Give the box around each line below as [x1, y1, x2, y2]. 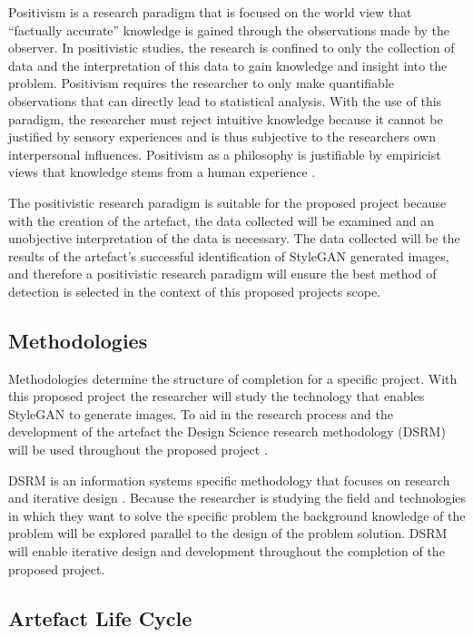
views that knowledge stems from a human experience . [8, 162, 316, 181]
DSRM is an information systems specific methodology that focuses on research [8, 470, 450, 489]
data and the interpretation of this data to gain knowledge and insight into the [8, 55, 448, 74]
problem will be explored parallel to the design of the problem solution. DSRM [8, 524, 448, 543]
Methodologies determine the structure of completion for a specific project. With [8, 368, 458, 387]
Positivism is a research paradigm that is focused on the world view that [8, 3, 412, 21]
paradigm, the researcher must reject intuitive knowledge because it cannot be [8, 109, 443, 128]
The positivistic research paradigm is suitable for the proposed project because [8, 192, 447, 211]
